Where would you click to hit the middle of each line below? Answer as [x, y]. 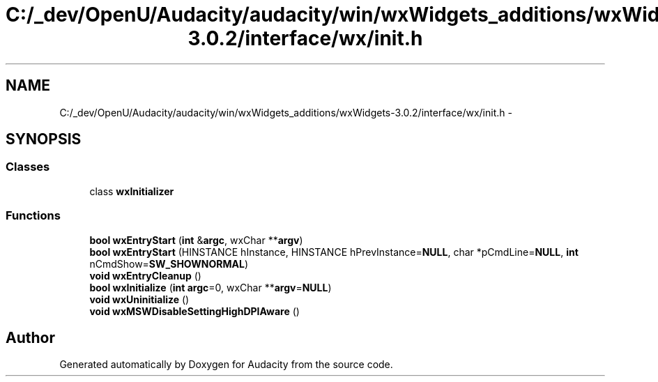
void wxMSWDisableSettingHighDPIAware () [194, 311]
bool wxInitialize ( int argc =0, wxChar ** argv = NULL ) [211, 287]
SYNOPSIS [44, 139]
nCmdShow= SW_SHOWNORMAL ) [169, 263]
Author [30, 337]
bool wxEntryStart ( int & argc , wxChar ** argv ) [196, 240]
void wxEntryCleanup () [145, 275]
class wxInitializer [132, 191]
